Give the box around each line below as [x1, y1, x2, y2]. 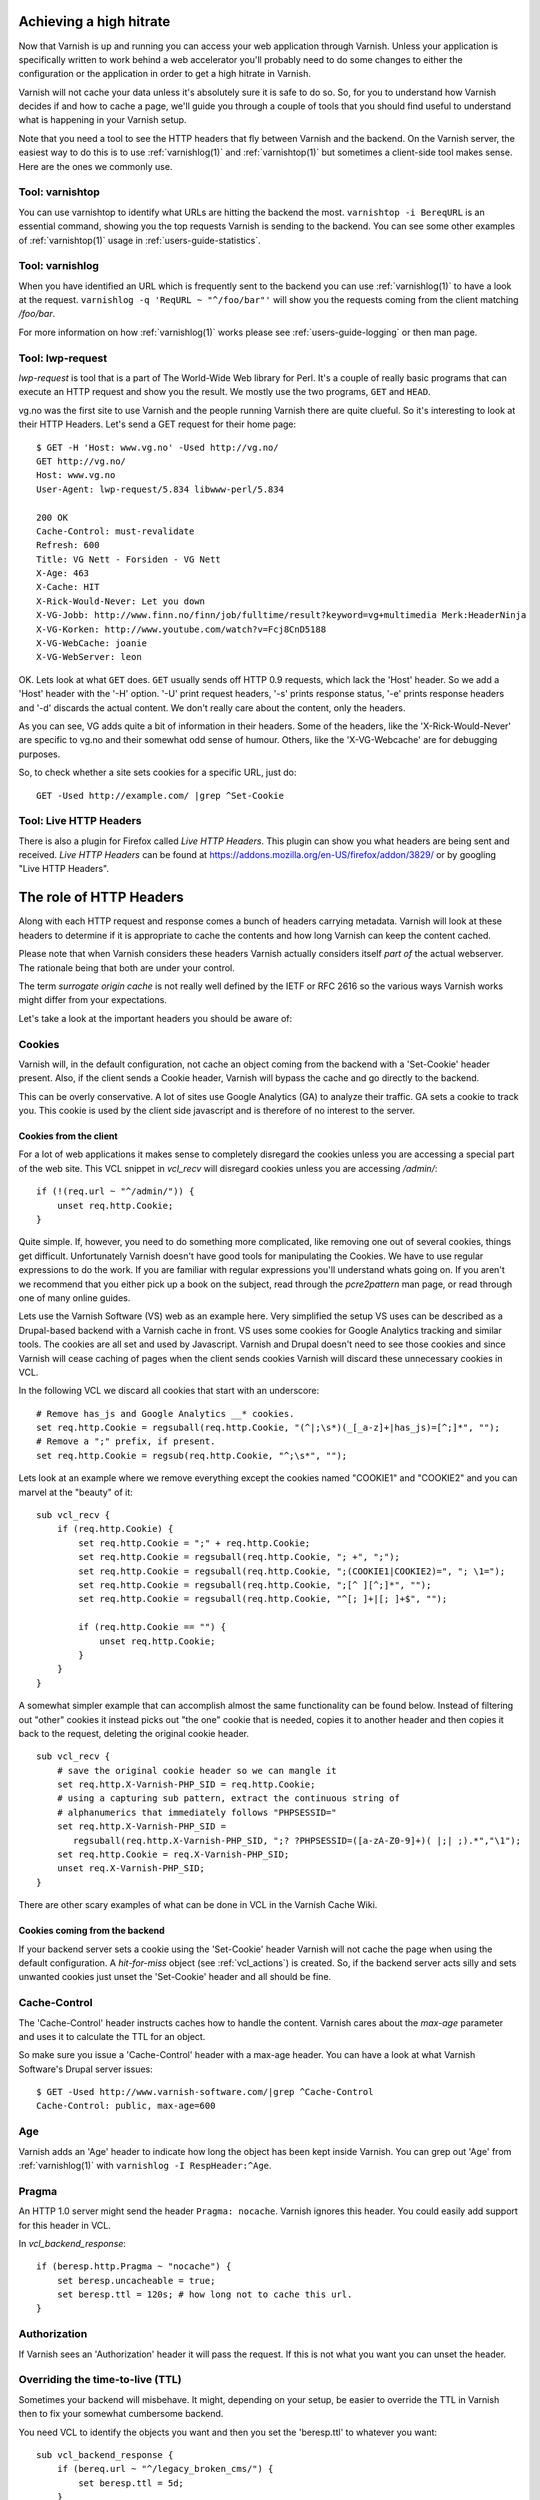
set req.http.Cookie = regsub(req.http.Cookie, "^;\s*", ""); [36, 1450, 348, 1461]
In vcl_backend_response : [18, 2237, 127, 2249]
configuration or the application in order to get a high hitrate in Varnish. [18, 68, 312, 80]
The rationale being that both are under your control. [18, 961, 235, 974]
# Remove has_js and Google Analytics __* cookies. [36, 1408, 295, 1419]
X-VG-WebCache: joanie [36, 638, 148, 649]
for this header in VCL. [18, 2219, 112, 2231]
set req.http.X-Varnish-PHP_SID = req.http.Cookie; [56, 1779, 316, 1790]
